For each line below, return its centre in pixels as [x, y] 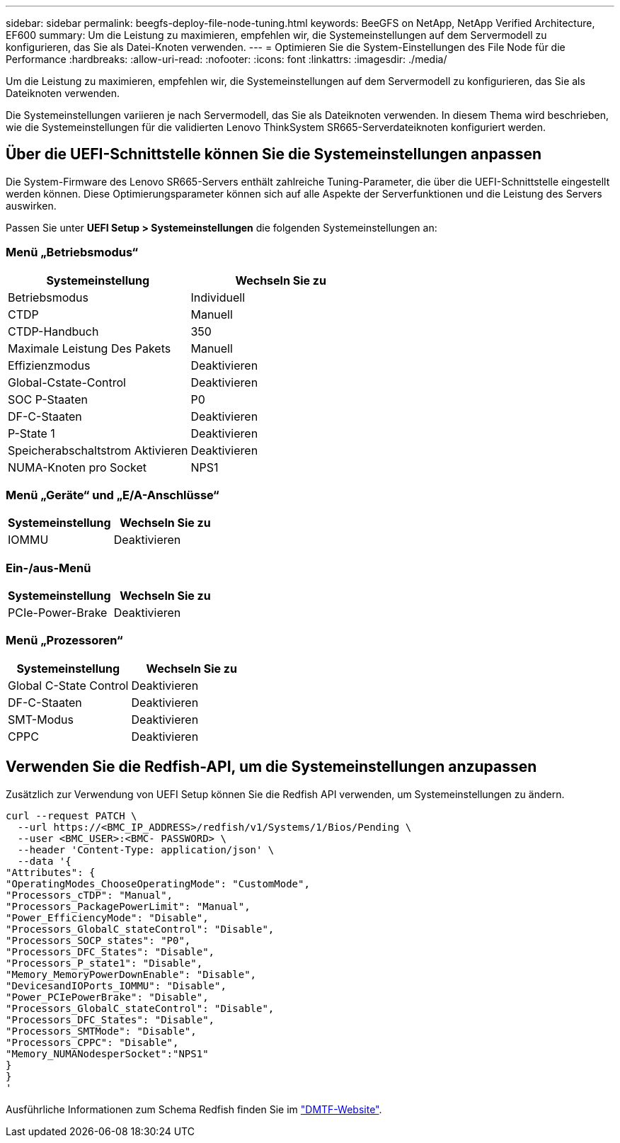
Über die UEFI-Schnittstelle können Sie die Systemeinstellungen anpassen [274, 154]
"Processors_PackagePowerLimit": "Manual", [128, 906]
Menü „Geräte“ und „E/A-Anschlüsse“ [113, 495]
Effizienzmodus [49, 365]
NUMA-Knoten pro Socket [77, 467]
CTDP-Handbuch [53, 331]
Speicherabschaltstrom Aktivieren [98, 450]
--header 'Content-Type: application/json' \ [146, 849]
